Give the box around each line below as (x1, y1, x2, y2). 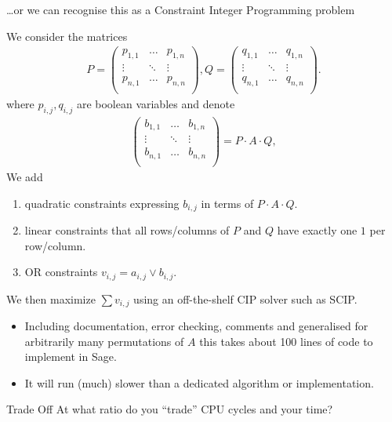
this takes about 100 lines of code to (199, 333, 373, 349)
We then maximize (6, 290, 96, 307)
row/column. (24, 237, 86, 253)
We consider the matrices (6, 27, 128, 44)
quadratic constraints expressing (24, 195, 180, 211)
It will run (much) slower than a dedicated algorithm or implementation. (24, 374, 374, 391)
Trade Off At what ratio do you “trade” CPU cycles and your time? (6, 401, 333, 417)
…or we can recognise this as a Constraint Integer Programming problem (6, 2, 355, 17)
